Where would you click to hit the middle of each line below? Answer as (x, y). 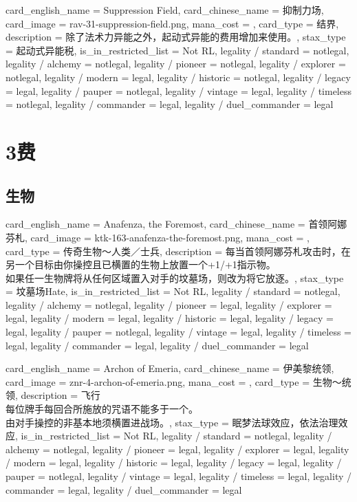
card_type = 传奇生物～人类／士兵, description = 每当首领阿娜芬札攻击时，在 (178, 251)
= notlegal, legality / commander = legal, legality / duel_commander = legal (170, 104)
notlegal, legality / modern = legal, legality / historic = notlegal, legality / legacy (178, 77)
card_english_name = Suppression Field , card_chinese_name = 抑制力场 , (165, 10)
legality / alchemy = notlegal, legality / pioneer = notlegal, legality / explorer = (176, 64)
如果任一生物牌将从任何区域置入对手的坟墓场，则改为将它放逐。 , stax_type (175, 277)
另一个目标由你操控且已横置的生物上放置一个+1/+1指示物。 (141, 264)
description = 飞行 (61, 395)
